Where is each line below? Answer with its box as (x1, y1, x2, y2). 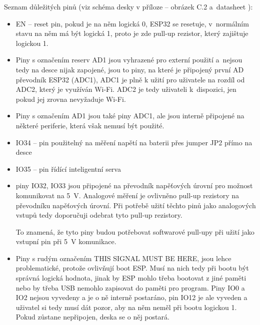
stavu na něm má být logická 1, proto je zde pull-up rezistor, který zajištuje (15, 28, 248, 38)
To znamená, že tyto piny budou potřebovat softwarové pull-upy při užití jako (15, 226, 254, 237)
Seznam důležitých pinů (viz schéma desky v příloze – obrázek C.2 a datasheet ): (4, 1, 253, 11)
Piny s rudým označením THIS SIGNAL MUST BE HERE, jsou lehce (15, 253, 231, 263)
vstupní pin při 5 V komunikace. (15, 236, 116, 247)
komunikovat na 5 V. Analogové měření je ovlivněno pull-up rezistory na (15, 190, 239, 200)
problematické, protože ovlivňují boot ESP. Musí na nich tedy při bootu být (15, 263, 249, 273)
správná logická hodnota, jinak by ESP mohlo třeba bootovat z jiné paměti (15, 273, 246, 283)
